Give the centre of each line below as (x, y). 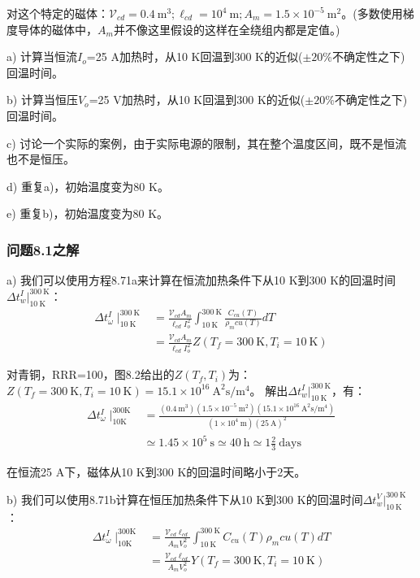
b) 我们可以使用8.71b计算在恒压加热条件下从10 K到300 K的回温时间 (185, 499)
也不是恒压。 (41, 159)
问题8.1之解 (43, 249)
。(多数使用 (372, 13)
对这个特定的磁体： (58, 13)
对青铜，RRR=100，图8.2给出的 (91, 374)
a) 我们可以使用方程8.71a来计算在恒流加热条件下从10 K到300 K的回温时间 (201, 280)
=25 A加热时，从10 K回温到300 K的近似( (195, 56)
